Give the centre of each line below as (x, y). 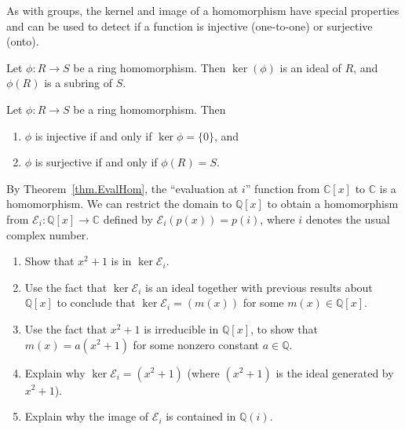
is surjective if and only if (96, 162)
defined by (128, 219)
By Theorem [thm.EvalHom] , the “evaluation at (122, 188)
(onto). (23, 41)
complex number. (48, 234)
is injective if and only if (93, 135)
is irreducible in (181, 328)
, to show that (284, 328)
